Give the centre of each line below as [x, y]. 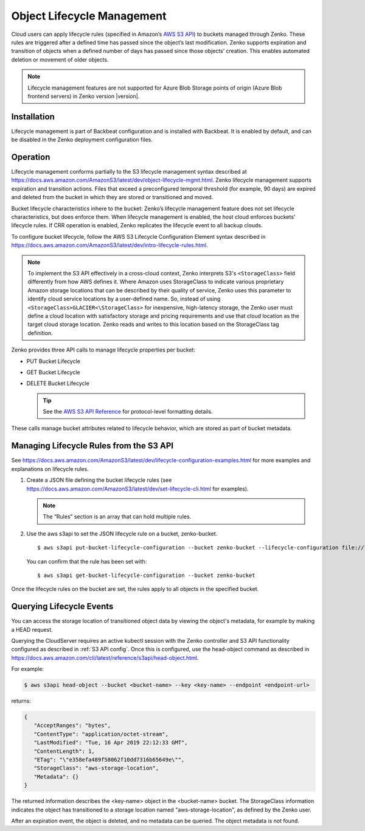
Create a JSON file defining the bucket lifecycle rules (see [99, 480]
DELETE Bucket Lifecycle [58, 383]
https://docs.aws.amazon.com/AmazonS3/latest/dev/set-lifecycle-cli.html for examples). [137, 489]
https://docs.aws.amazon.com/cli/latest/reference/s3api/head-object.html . [105, 657]
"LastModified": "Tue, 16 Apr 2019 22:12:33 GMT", [111, 743]
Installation [33, 117]
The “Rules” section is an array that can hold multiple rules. [117, 517]
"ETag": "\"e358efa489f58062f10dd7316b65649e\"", [109, 760]
